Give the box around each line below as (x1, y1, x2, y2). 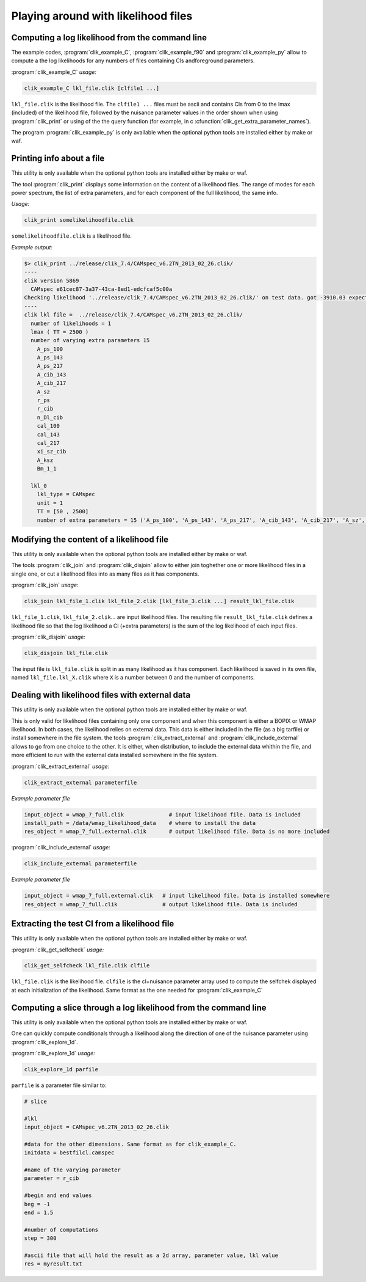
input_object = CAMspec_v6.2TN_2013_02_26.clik (24, 1124, 169, 1130)
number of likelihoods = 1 (30, 320, 112, 327)
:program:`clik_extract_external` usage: (11, 763, 110, 770)
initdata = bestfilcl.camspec (24, 1149, 115, 1156)
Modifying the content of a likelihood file (11, 534, 169, 544)
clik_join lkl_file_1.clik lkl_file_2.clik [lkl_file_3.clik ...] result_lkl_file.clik (24, 598, 295, 605)
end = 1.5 (24, 1209, 54, 1216)
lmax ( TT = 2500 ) (30, 328, 89, 335)
